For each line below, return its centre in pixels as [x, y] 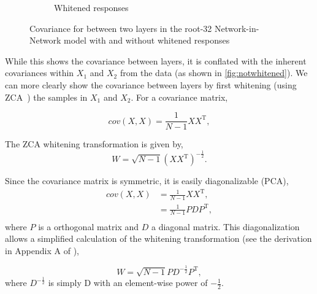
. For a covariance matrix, [179, 97]
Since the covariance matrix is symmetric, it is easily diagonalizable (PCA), [147, 181]
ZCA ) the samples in [46, 97]
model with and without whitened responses [147, 40]
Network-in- [237, 28]
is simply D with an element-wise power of [128, 283]
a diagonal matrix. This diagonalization [225, 226]
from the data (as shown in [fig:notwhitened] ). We [214, 73]
